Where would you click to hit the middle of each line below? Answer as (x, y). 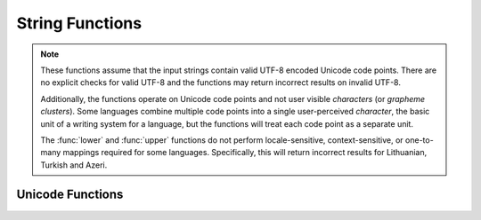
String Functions (79, 23)
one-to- (420, 140)
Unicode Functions (70, 195)
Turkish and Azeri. (74, 165)
